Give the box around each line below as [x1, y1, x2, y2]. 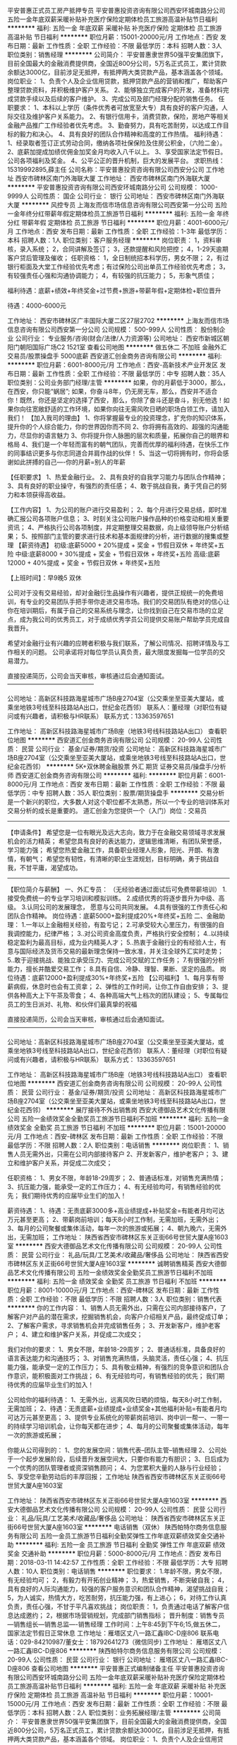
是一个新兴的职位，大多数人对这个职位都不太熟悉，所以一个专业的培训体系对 [7, 798, 230, 806]
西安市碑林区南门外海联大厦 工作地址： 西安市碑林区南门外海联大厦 [15, 174, 210, 182]
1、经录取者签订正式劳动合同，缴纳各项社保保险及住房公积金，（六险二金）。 [7, 139, 226, 147]
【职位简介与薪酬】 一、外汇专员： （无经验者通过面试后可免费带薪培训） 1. [7, 885, 227, 893]
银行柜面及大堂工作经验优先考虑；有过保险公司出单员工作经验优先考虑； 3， [7, 262, 229, 271]
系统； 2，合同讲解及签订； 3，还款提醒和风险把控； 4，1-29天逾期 [31, 245, 229, 253]
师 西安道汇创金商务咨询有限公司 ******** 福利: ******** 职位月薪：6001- [7, 771, 226, 779]
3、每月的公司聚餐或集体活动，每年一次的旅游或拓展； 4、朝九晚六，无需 [7, 1224, 221, 1232]
